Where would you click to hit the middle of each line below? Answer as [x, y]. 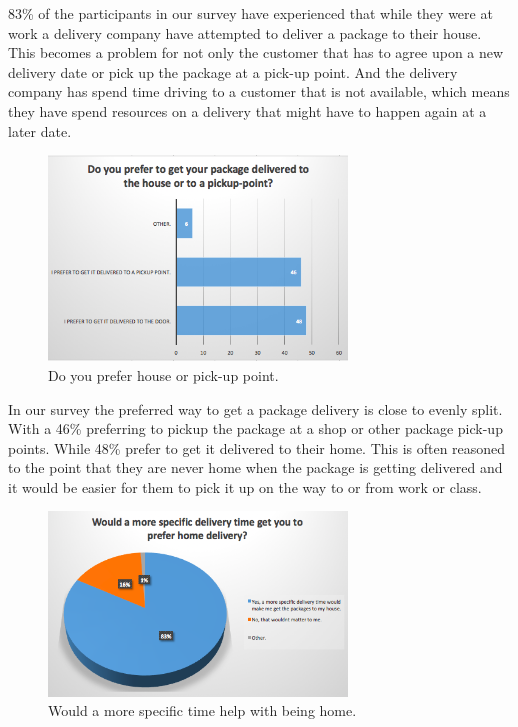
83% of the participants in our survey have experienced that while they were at [250, 13]
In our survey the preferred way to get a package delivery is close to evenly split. [255, 408]
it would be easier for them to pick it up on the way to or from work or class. [245, 486]
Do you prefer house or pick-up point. [163, 374]
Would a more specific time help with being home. [202, 710]
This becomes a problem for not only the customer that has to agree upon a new [256, 52]
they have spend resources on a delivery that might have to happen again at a [247, 110]
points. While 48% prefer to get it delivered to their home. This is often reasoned [257, 447]
